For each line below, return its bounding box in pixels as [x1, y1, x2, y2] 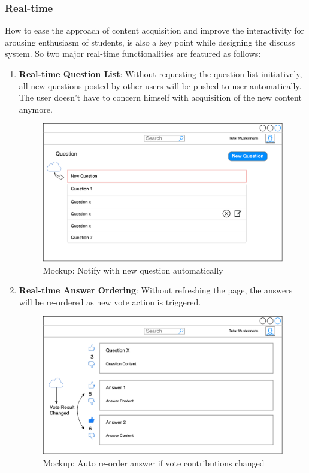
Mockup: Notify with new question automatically [43, 263, 223, 276]
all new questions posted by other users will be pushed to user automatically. [19, 79, 302, 92]
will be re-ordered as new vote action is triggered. [19, 295, 201, 308]
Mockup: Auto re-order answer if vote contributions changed [43, 456, 265, 469]
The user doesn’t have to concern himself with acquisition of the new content [19, 91, 302, 104]
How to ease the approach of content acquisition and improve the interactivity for [5, 24, 305, 37]
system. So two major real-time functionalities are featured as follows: [5, 47, 261, 60]
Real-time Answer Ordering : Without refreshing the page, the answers [19, 284, 293, 296]
